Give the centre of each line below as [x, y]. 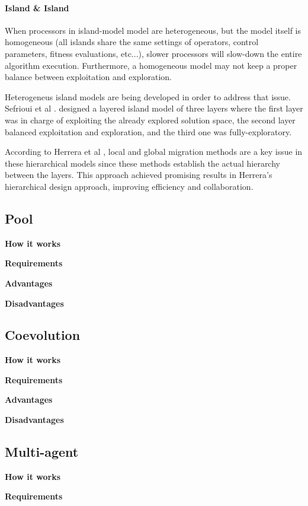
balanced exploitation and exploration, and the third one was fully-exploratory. [148, 131]
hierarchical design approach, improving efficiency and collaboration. [129, 186]
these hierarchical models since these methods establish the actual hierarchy [142, 163]
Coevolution [43, 335]
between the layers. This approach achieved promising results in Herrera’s [139, 175]
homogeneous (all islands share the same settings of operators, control [132, 42]
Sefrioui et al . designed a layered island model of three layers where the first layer [154, 108]
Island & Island [37, 7]
